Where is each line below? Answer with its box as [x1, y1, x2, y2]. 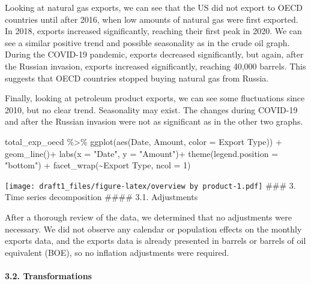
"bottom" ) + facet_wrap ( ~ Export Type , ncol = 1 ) [5, 159, 191, 171]
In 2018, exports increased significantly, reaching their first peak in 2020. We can [5, 25, 302, 37]
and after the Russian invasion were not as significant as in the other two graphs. [5, 115, 303, 128]
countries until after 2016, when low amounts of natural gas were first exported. [5, 13, 298, 25]
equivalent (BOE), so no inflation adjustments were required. [5, 246, 229, 258]
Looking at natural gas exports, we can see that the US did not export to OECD [5, 1, 303, 13]
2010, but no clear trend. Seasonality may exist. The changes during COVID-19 [5, 103, 298, 116]
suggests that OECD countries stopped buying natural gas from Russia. [5, 71, 269, 84]
